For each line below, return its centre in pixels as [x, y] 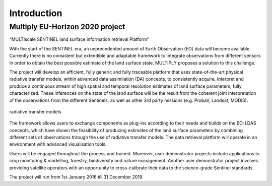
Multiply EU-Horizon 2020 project [67, 27]
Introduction [36, 13]
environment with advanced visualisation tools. [58, 144]
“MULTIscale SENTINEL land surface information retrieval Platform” [79, 39]
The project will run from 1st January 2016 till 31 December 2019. [76, 177]
